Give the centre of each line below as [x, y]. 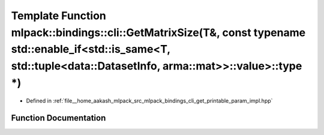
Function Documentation [58, 118]
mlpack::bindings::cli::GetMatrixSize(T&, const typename [158, 32]
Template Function [58, 16]
